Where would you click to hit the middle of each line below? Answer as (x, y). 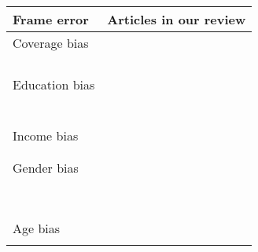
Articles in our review (177, 19)
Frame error (51, 19)
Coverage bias (51, 43)
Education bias (54, 84)
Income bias (46, 135)
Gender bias (46, 168)
